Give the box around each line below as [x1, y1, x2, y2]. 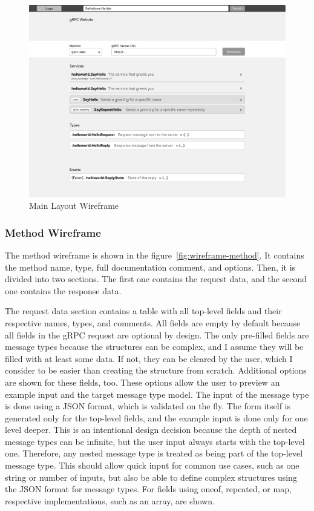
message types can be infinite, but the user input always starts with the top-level [5, 435, 305, 447]
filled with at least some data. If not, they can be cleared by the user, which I [5, 352, 293, 364]
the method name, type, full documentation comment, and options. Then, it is [5, 260, 296, 273]
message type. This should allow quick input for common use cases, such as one [5, 459, 299, 472]
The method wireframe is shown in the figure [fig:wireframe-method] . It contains [5, 248, 304, 261]
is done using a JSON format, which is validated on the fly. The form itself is [5, 400, 290, 412]
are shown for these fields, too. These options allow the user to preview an [5, 375, 280, 388]
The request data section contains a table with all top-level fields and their [5, 305, 282, 317]
